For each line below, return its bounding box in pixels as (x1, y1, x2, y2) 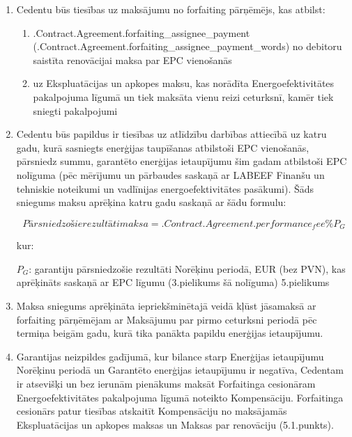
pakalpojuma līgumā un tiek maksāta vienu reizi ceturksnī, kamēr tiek (33, 89, 334, 104)
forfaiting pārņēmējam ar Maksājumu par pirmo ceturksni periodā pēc (16, 312, 317, 326)
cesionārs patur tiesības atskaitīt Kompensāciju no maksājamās (16, 404, 287, 418)
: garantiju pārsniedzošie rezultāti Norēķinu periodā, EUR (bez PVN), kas (29, 261, 346, 276)
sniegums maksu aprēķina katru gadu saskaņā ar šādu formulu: (16, 195, 286, 209)
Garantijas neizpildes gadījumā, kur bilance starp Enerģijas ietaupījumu (16, 349, 324, 363)
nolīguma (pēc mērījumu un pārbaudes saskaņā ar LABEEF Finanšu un (16, 167, 325, 182)
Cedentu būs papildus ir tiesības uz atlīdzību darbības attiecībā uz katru (16, 127, 327, 141)
